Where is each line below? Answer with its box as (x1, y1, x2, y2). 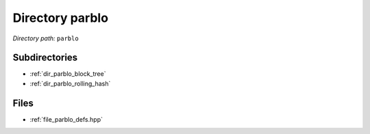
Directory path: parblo (12, 34, 79, 42)
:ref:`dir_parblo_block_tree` (29, 70, 106, 78)
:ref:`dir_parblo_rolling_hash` (29, 79, 111, 88)
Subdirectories (12, 52, 78, 64)
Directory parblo (12, 10, 109, 25)
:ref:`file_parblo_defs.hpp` (29, 115, 103, 123)
